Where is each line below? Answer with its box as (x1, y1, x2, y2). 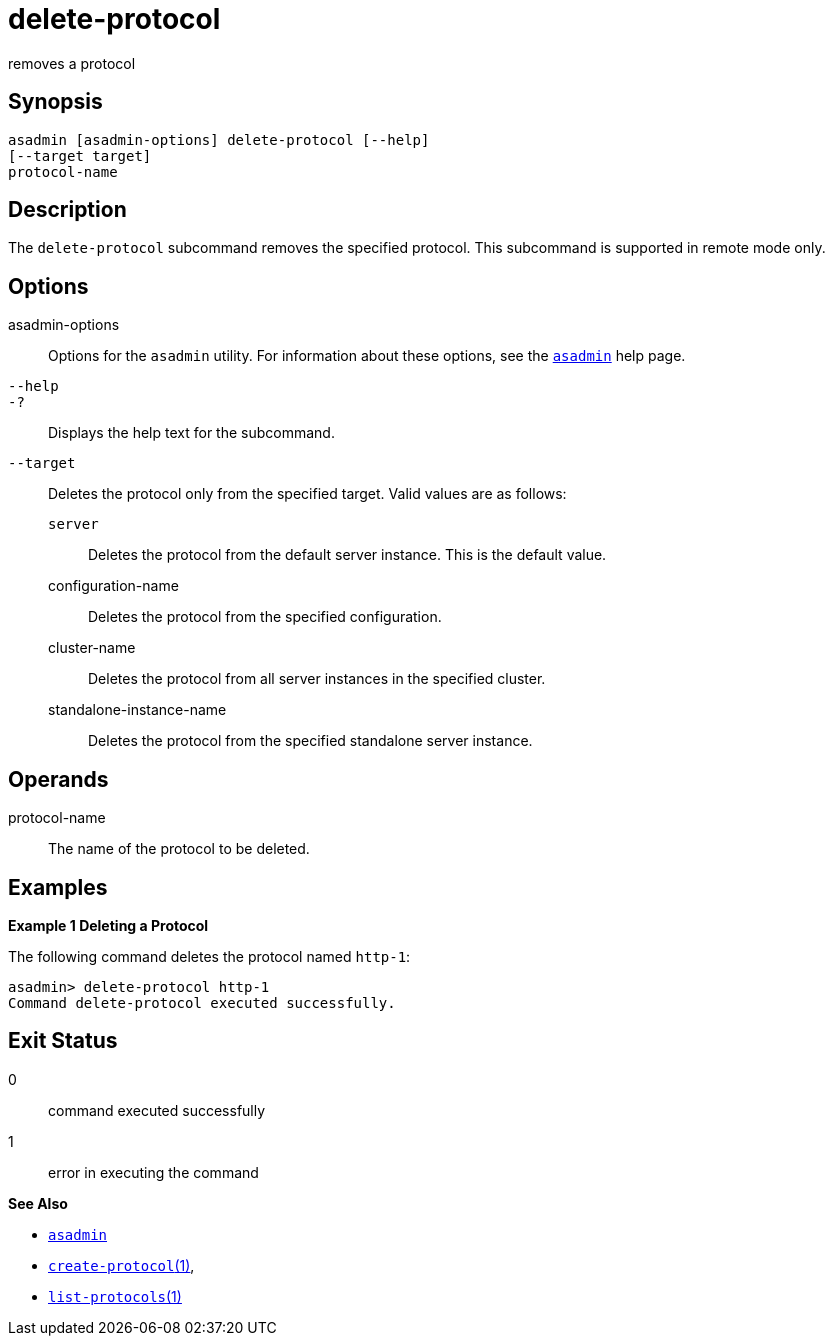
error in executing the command (48, 1163, 259, 1181)
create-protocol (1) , (48, 1256, 195, 1274)
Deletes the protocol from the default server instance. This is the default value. (88, 546, 607, 564)
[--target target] (8, 147, 152, 164)
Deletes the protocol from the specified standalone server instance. (88, 732, 533, 750)
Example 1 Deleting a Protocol (8, 916, 209, 934)
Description (8, 197, 127, 223)
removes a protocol (8, 54, 136, 72)
